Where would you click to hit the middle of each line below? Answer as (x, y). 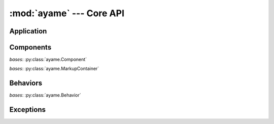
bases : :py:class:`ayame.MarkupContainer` (54, 69)
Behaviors (26, 83)
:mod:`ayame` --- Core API (67, 13)
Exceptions (27, 110)
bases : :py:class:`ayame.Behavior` (45, 95)
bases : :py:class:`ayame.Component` (48, 59)
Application (28, 31)
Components (30, 47)
